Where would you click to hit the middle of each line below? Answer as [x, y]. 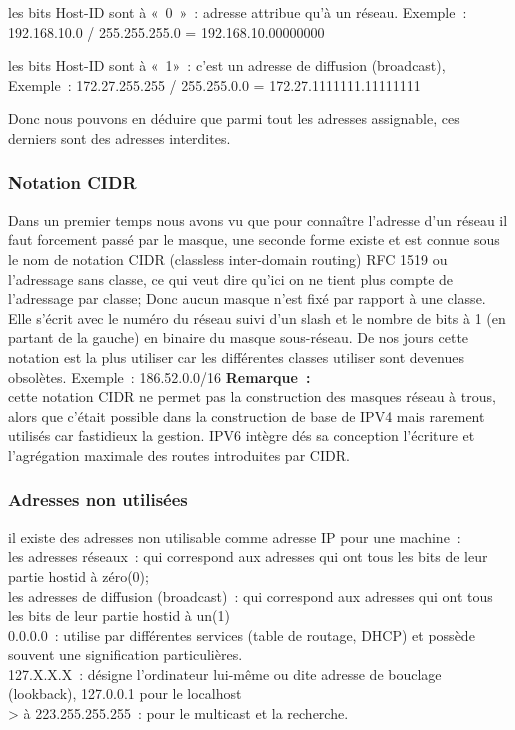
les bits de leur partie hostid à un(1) [119, 615]
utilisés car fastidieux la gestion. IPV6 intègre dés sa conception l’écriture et [241, 435]
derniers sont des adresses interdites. [119, 137]
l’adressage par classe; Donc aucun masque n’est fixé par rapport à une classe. [247, 298]
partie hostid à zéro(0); [78, 575]
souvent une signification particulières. [125, 654]
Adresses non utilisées [98, 499]
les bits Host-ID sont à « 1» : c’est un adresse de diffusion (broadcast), [227, 65]
